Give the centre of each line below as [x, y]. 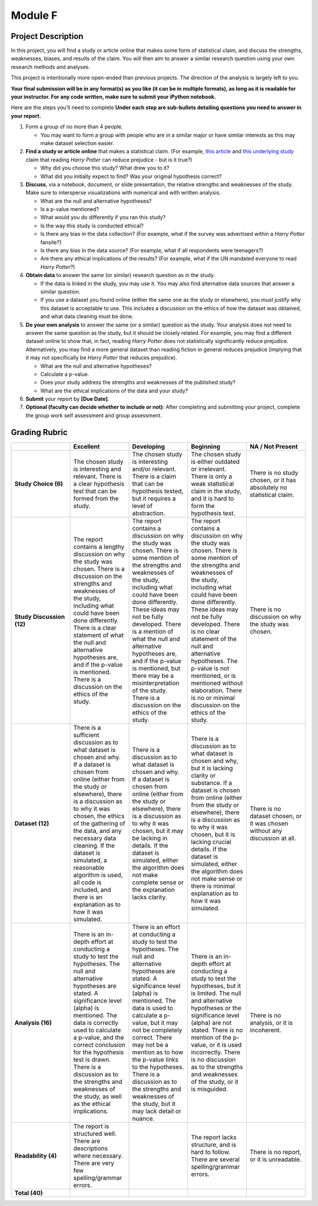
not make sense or [217, 878]
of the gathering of [100, 823]
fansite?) [51, 242]
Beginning [206, 446]
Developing [148, 446]
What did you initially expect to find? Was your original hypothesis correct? [131, 176]
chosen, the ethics [99, 816]
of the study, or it [215, 1082]
